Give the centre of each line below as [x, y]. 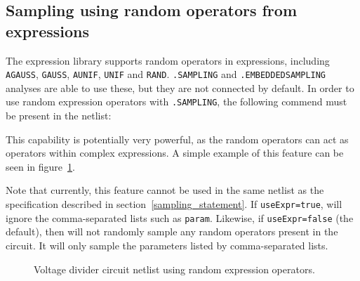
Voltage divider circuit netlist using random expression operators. [174, 269]
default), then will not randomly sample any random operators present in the [172, 231]
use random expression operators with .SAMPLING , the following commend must [176, 102]
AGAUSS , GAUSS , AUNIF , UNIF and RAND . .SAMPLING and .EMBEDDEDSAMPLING [166, 74]
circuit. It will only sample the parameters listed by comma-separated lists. [167, 245]
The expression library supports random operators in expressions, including [168, 60]
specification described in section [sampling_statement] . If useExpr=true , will [174, 204]
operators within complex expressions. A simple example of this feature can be [175, 153]
